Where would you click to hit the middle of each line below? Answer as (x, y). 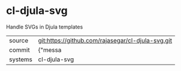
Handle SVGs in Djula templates (45, 27)
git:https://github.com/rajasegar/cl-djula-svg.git (105, 40)
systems (21, 59)
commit (19, 49)
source (19, 40)
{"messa (50, 49)
